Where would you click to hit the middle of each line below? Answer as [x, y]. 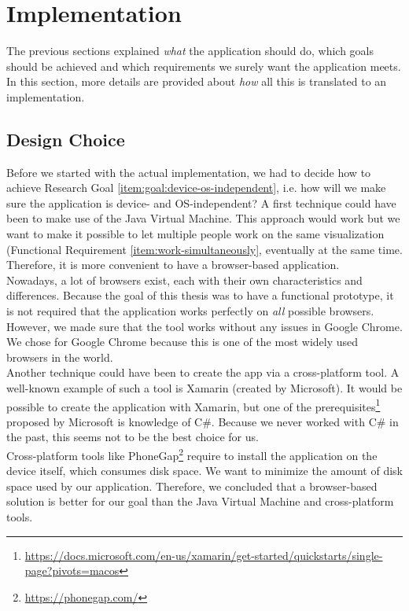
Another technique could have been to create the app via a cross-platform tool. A [203, 372]
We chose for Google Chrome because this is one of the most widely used [182, 342]
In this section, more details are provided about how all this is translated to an [197, 81]
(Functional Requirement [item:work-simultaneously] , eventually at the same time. [204, 249]
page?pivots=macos [72, 571]
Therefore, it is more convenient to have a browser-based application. [173, 265]
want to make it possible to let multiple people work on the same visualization [195, 234]
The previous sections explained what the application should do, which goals [190, 51]
